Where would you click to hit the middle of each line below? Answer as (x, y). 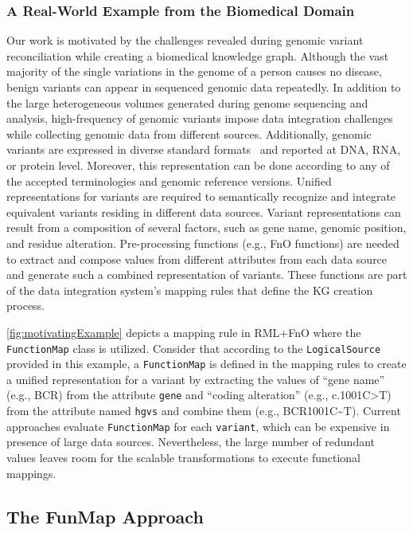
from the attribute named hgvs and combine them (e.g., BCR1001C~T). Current (204, 411)
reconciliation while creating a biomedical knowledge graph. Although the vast (198, 55)
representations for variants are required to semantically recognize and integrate (201, 196)
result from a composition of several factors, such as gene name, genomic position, (206, 227)
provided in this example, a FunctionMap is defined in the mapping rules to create (206, 364)
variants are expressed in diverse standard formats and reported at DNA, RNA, (204, 149)
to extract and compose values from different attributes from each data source (197, 259)
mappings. (31, 473)
